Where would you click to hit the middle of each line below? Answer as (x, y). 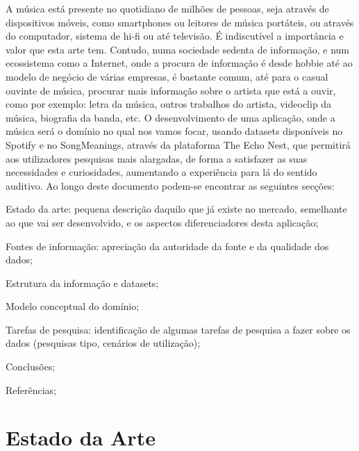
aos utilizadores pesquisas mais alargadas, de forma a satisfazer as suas (157, 158)
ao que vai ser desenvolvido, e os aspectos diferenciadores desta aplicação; (162, 222)
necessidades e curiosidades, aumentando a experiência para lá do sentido (161, 172)
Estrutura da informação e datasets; (82, 282)
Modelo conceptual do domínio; (73, 306)
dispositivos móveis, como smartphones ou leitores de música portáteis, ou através (180, 22)
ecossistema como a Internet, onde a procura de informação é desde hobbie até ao (179, 63)
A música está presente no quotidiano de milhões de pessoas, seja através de (167, 8)
